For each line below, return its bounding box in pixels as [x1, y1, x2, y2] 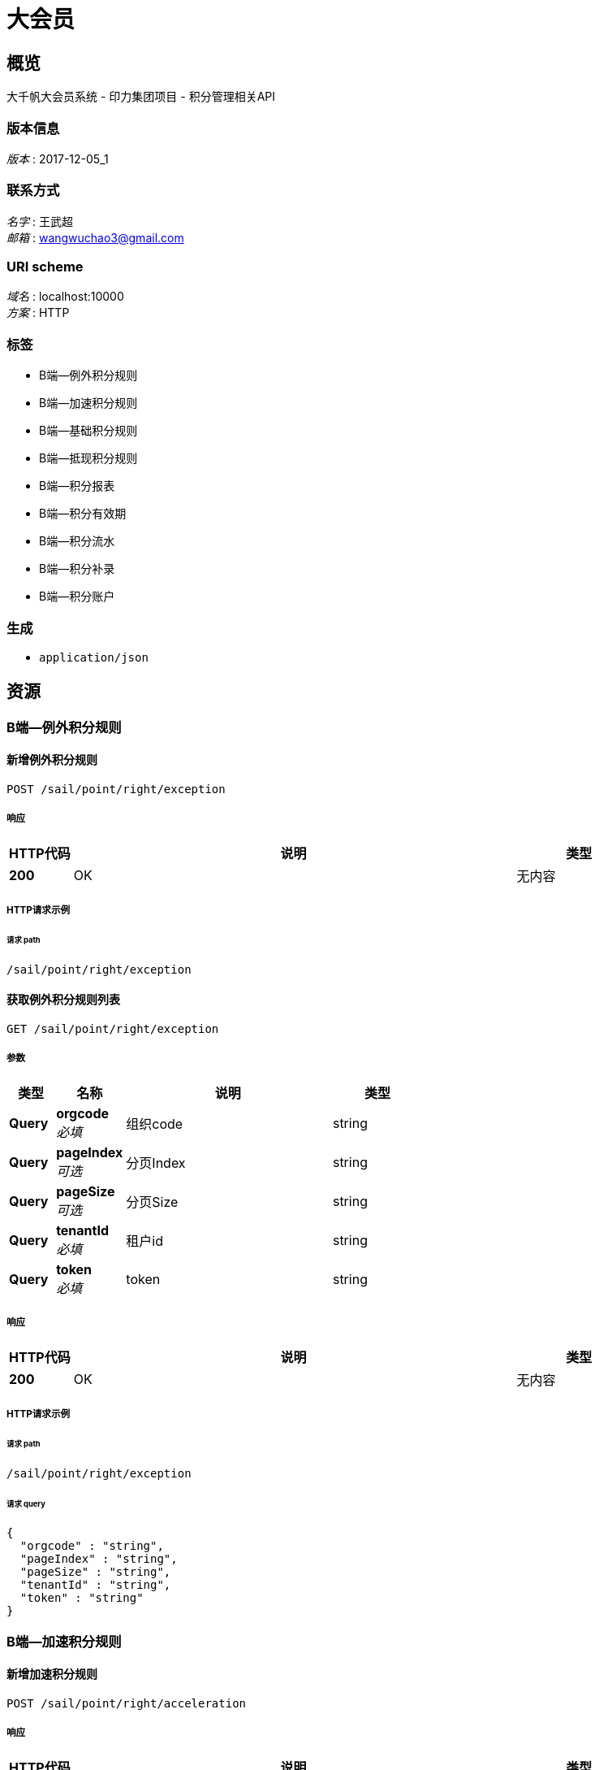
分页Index [126, 1154, 186, 1171]
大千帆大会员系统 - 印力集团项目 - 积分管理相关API [6, 89, 275, 104]
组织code [126, 1115, 183, 1132]
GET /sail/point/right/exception [6, 1022, 219, 1036]
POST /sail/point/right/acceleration [6, 1696, 247, 1710]
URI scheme [6, 258, 84, 275]
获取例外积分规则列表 [6, 992, 120, 1007]
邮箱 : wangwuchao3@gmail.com [6, 230, 184, 245]
